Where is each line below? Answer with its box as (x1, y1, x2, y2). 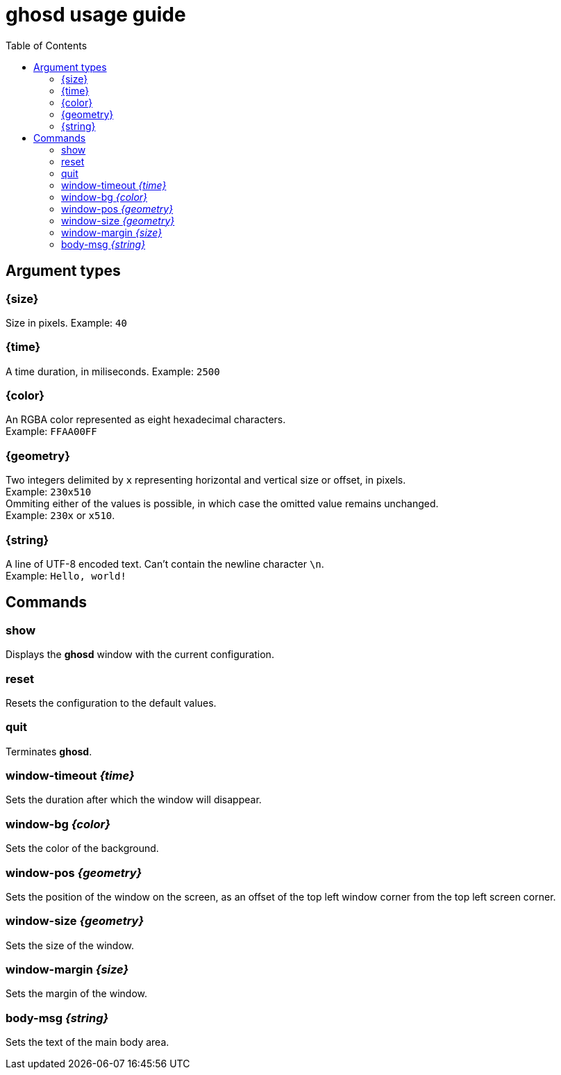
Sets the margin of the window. (6, 987, 147, 1000)
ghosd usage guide (6, 3, 186, 26)
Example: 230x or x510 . (6, 509, 115, 522)
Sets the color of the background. (6, 842, 159, 855)
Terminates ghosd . (6, 745, 92, 757)
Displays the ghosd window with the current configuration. (6, 648, 274, 661)
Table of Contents (6, 39, 87, 51)
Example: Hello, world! (6, 569, 126, 582)
